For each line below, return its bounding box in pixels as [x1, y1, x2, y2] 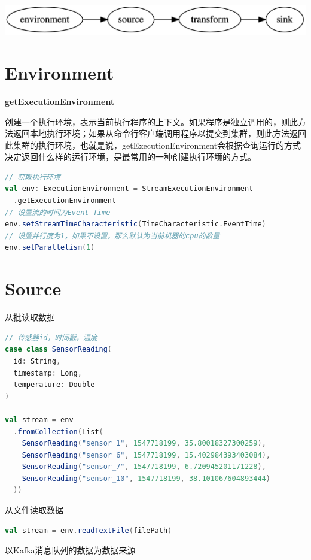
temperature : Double [13, 380, 95, 389]
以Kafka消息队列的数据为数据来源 [5, 544, 136, 556]
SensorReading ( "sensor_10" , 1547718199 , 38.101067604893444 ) [22, 474, 270, 483]
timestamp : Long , [13, 368, 82, 377]
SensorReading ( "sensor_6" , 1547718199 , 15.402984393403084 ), [22, 450, 270, 459]
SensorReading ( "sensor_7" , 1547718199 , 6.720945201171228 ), [22, 462, 266, 471]
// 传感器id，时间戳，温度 [5, 333, 97, 342]
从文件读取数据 [5, 504, 63, 516]
